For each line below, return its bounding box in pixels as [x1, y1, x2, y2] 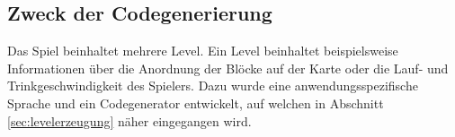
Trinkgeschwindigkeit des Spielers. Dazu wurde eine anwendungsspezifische [7, 76, 418, 95]
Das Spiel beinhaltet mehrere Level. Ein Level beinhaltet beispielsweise [7, 41, 398, 60]
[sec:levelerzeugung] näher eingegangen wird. [7, 111, 252, 130]
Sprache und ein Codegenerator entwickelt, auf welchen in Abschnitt [7, 93, 384, 112]
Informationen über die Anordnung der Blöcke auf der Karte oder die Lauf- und [7, 58, 449, 77]
